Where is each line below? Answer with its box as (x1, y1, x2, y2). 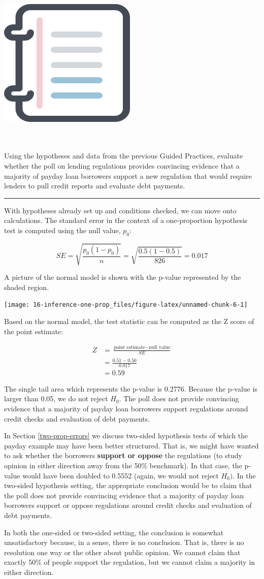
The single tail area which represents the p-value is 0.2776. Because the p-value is (4, 383, 257, 394)
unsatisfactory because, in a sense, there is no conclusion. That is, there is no (4, 537, 244, 548)
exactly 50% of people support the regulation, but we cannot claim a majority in (4, 557, 255, 567)
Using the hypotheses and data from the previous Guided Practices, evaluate (4, 150, 243, 161)
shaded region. (4, 281, 49, 292)
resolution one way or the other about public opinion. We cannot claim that (4, 546, 241, 557)
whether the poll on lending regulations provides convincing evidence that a (4, 160, 240, 171)
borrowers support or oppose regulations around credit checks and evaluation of (4, 500, 252, 510)
